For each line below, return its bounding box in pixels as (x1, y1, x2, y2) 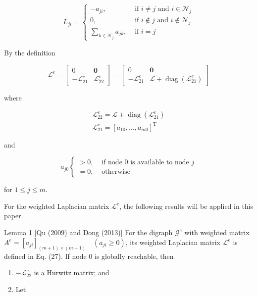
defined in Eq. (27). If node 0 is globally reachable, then (4, 250, 174, 261)
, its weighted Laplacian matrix (125, 237, 220, 247)
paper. (4, 210, 23, 221)
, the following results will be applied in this (119, 200, 254, 211)
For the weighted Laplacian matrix (4, 200, 109, 211)
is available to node (130, 158, 189, 166)
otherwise (102, 168, 130, 175)
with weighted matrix (184, 227, 250, 238)
